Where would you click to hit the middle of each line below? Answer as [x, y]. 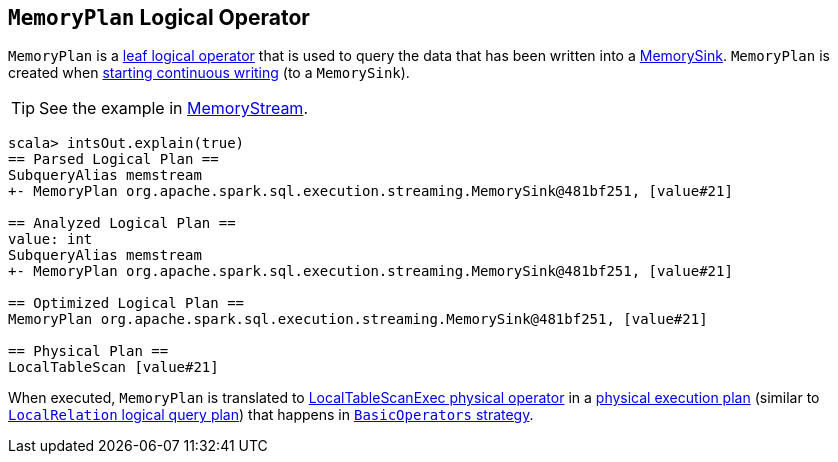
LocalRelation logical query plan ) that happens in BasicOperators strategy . [271, 415]
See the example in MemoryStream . [173, 108]
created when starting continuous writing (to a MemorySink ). [209, 73]
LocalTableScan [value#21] [113, 367]
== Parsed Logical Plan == [113, 159]
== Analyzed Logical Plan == [122, 223]
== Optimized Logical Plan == [126, 303]
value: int [50, 239]
